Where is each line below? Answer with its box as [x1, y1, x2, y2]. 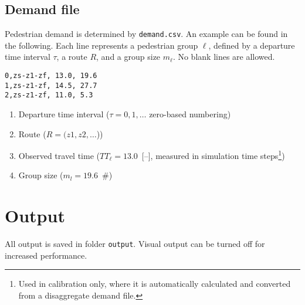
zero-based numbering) [149, 108, 231, 120]
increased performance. [5, 249, 87, 261]
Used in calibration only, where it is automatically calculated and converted [18, 277, 291, 290]
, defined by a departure [208, 39, 295, 51]
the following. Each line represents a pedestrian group [5, 39, 198, 51]
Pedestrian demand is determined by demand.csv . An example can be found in [5, 28, 288, 40]
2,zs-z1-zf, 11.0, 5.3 [5, 91, 93, 100]
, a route [56, 50, 87, 63]
